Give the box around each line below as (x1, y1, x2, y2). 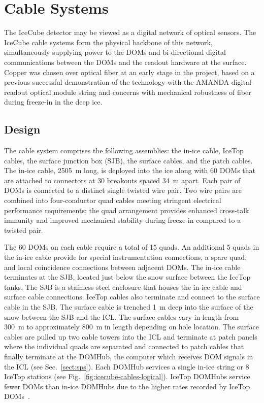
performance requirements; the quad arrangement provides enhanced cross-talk (4, 205, 249, 215)
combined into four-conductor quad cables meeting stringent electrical (4, 195, 221, 206)
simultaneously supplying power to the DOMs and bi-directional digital (4, 47, 226, 57)
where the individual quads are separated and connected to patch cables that (4, 341, 244, 352)
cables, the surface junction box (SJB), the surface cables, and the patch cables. (4, 155, 253, 165)
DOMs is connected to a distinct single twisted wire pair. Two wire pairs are (4, 185, 242, 195)
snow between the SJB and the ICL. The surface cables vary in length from (4, 311, 239, 322)
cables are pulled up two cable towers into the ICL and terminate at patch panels (4, 331, 257, 342)
